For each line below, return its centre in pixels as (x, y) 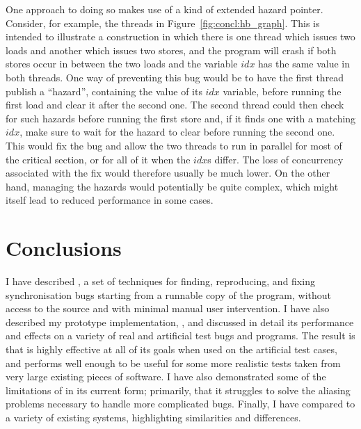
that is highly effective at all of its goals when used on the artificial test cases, (171, 349)
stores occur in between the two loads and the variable (122, 64)
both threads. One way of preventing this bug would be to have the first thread (175, 77)
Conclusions (64, 248)
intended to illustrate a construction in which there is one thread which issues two (180, 37)
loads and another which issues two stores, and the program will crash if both (171, 50)
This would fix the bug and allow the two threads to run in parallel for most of (174, 145)
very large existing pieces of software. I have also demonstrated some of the (166, 377)
